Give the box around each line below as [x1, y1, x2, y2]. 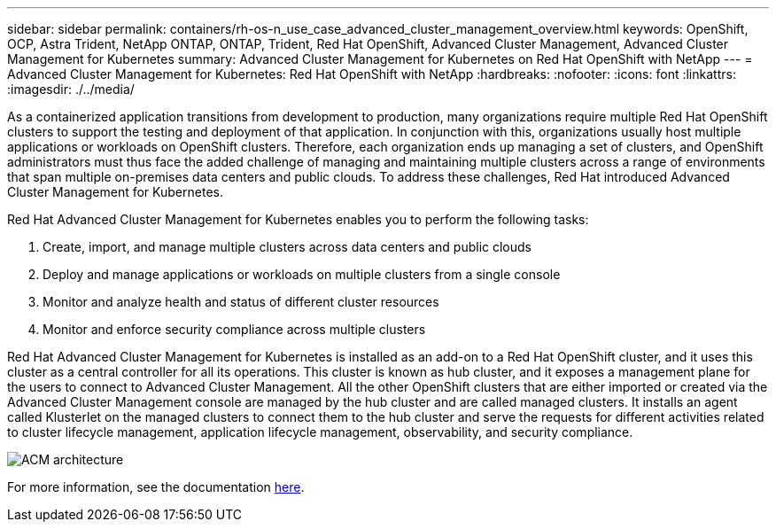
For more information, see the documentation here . [7, 479, 305, 494]
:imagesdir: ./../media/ [7, 82, 135, 97]
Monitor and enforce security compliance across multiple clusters [43, 322, 426, 337]
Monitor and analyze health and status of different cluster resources [43, 294, 439, 309]
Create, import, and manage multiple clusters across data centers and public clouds [43, 239, 532, 254]
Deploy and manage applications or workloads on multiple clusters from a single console [43, 267, 561, 282]
